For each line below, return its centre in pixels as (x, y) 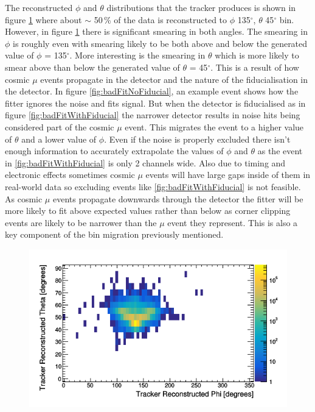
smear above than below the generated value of (92, 67)
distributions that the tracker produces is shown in (201, 7)
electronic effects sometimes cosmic (70, 175)
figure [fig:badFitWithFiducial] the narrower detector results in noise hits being (153, 115)
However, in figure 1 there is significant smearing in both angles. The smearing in (156, 31)
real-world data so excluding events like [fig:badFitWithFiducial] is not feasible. (153, 186)
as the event (280, 151)
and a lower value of (59, 139)
